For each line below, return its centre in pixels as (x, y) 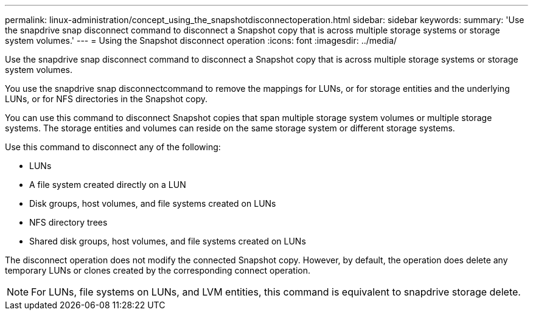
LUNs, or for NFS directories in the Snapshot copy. (106, 99)
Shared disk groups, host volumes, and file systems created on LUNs (168, 241)
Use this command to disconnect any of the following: (113, 147)
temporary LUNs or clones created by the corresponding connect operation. (158, 270)
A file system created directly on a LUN (108, 185)
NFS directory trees (68, 222)
